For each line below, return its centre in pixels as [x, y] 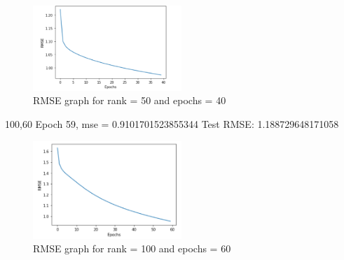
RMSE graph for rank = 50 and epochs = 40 [130, 100]
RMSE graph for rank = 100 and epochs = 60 [132, 248]
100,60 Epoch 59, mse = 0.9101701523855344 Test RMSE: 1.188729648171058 [172, 123]
